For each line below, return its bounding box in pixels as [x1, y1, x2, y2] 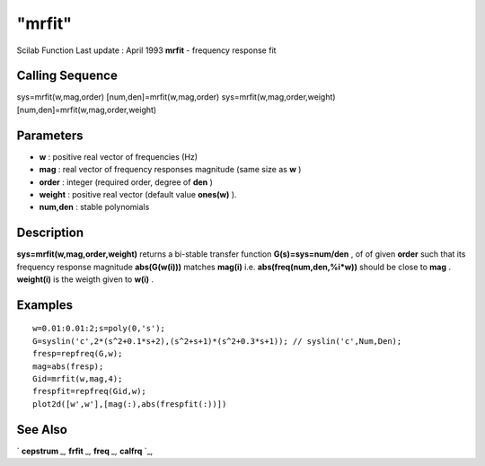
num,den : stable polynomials [39, 202, 150, 213]
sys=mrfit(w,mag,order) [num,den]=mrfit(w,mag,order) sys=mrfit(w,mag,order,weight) [16, 92, 336, 102]
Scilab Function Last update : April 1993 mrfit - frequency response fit [16, 45, 277, 56]
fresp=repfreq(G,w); [32, 348, 123, 359]
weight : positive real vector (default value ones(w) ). [39, 189, 237, 199]
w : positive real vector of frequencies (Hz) [39, 151, 198, 162]
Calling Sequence [16, 68, 119, 84]
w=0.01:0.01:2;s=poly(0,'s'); [32, 323, 166, 334]
